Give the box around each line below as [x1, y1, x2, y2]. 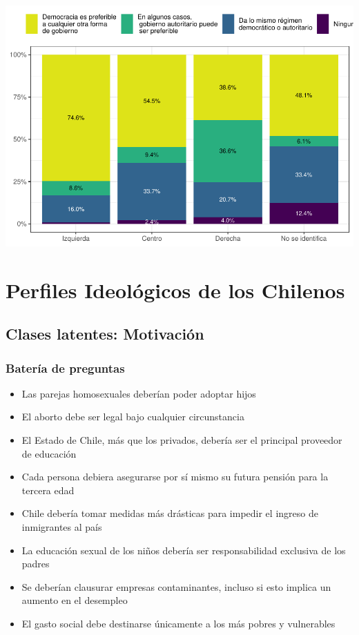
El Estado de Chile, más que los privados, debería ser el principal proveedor [21, 433, 342, 447]
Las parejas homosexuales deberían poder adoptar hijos [21, 386, 256, 400]
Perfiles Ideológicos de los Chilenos [6, 275, 345, 304]
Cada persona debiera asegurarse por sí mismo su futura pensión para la [21, 469, 329, 484]
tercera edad [21, 482, 75, 497]
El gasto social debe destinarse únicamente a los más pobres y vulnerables [21, 616, 336, 631]
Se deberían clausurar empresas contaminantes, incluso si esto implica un [21, 579, 331, 594]
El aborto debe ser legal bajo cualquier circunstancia [21, 409, 244, 424]
